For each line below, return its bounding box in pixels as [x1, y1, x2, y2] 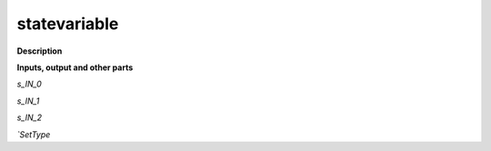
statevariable [16, 14, 119, 34]
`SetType [16, 128, 51, 140]
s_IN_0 [16, 78, 43, 90]
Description [16, 45, 63, 56]
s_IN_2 [16, 112, 43, 123]
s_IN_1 [16, 96, 40, 106]
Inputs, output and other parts [16, 62, 134, 73]
